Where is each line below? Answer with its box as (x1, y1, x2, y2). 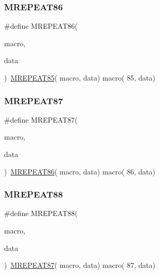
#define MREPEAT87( (4, 114, 78, 125)
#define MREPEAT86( (4, 21, 78, 31)
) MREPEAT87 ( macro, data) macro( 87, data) (4, 260, 155, 270)
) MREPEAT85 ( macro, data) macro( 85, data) (4, 72, 155, 83)
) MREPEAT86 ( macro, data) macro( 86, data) (4, 166, 155, 177)
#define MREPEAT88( (4, 208, 78, 219)
